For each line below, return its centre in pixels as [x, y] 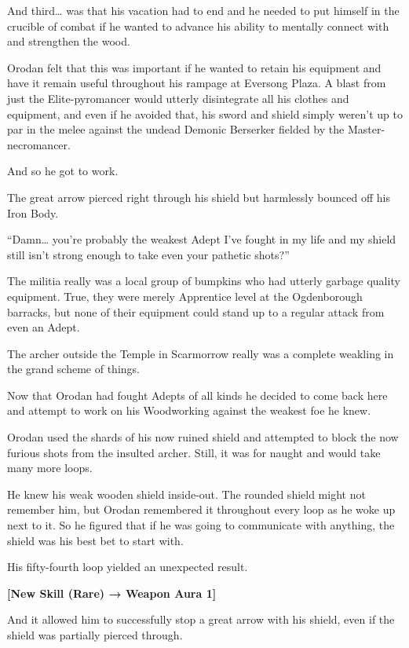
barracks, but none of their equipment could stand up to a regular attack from [196, 311]
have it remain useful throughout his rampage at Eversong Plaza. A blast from [197, 83]
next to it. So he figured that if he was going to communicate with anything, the [201, 525]
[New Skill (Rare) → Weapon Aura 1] [112, 593]
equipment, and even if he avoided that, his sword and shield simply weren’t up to [205, 113]
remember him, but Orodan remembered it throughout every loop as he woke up [201, 509]
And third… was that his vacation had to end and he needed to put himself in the [203, 10]
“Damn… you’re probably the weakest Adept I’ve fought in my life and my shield [202, 239]
